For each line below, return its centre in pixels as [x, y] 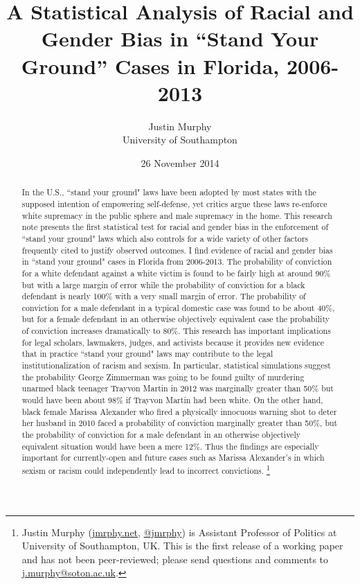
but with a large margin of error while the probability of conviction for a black [163, 284]
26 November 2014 [180, 162]
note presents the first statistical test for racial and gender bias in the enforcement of [175, 227]
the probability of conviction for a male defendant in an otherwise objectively [161, 435]
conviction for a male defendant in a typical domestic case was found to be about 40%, [178, 307]
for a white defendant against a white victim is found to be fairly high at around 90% [176, 273]
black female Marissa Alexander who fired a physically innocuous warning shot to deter [179, 411]
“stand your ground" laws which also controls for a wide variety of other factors [165, 238]
